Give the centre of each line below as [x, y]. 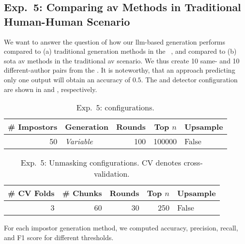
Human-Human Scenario [67, 21]
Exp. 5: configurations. [115, 107]
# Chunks [82, 193]
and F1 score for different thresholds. [59, 237]
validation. [112, 174]
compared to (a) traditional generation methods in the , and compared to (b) [120, 51]
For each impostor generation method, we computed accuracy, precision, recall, [121, 228]
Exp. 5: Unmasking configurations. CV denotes [101, 163]
